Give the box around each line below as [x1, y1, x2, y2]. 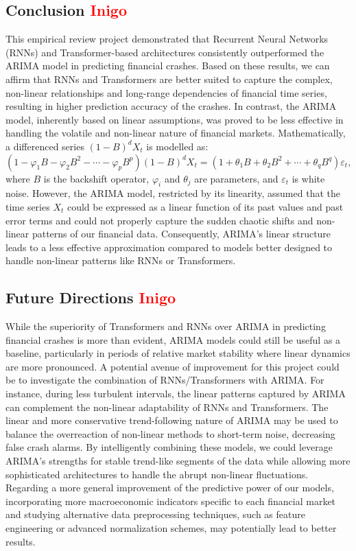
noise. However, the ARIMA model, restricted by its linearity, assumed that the [5, 186, 340, 200]
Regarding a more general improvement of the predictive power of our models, [5, 480, 334, 495]
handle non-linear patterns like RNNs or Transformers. [5, 253, 236, 268]
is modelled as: [146, 139, 209, 153]
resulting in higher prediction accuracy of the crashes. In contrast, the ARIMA [5, 99, 337, 113]
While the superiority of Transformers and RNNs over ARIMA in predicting [5, 319, 326, 333]
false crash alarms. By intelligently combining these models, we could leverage [5, 440, 333, 454]
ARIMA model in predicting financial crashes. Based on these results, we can [5, 58, 330, 73]
